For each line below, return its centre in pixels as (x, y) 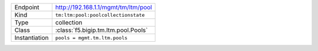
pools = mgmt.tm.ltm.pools (91, 38)
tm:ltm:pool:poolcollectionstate (100, 15)
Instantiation (32, 38)
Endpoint (27, 7)
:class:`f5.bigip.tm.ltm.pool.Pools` (102, 30)
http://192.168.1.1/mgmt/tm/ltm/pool (104, 7)
